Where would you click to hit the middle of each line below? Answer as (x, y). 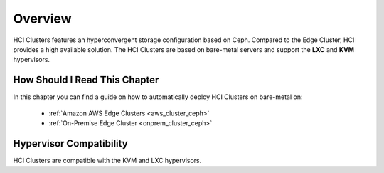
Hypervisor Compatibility (70, 143)
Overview (42, 19)
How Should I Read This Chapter (86, 80)
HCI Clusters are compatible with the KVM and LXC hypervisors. (107, 160)
